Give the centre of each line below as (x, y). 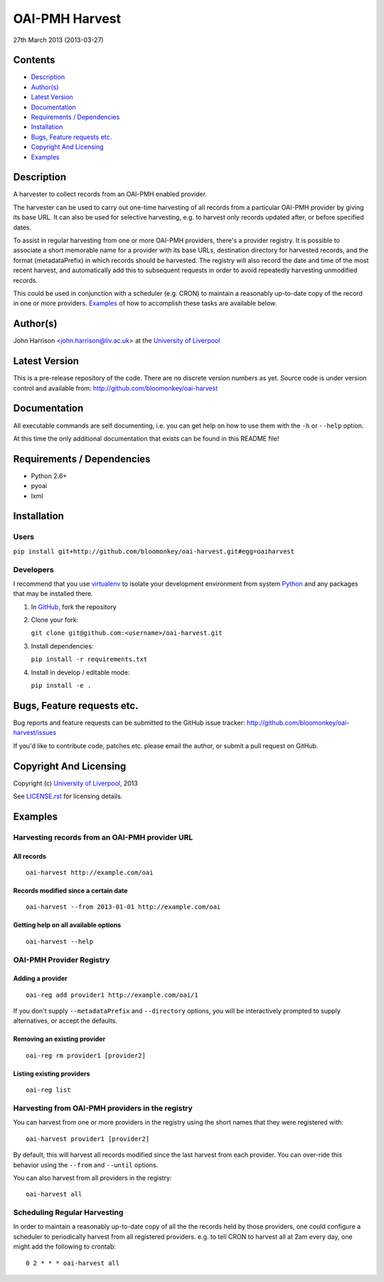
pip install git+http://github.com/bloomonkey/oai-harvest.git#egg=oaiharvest (154, 551)
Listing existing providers (52, 1073)
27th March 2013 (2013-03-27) (58, 40)
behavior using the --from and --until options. (86, 1164)
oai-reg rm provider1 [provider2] (86, 1055)
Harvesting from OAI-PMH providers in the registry (103, 1108)
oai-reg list (48, 1090)
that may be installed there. (53, 594)
